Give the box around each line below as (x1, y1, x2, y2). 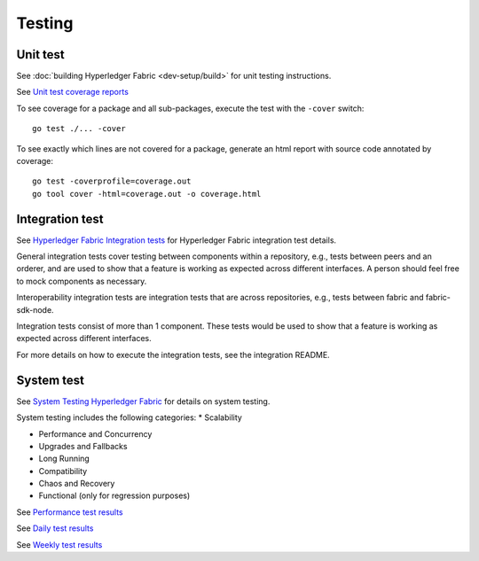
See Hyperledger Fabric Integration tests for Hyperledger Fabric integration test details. (16, 235, 337, 245)
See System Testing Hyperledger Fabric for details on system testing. (16, 395, 271, 407)
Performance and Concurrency (38, 428, 153, 439)
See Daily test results (16, 523, 94, 534)
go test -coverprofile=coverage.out (32, 176, 192, 186)
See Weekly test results (16, 539, 103, 549)
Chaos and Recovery (38, 479, 115, 489)
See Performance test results (16, 506, 123, 518)
